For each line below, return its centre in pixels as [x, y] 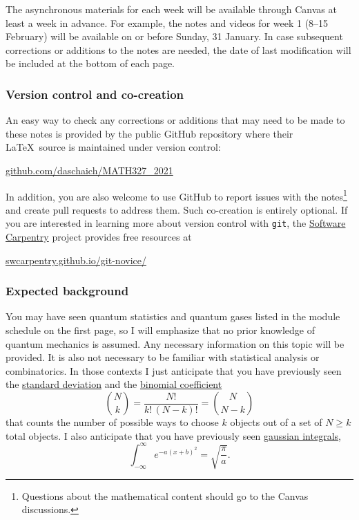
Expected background [67, 291]
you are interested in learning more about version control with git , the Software [176, 223]
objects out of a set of [276, 422]
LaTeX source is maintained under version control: [113, 147]
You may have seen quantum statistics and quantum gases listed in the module [173, 316]
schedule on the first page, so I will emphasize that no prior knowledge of [161, 330]
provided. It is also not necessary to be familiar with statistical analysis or [163, 357]
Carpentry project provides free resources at [99, 237]
